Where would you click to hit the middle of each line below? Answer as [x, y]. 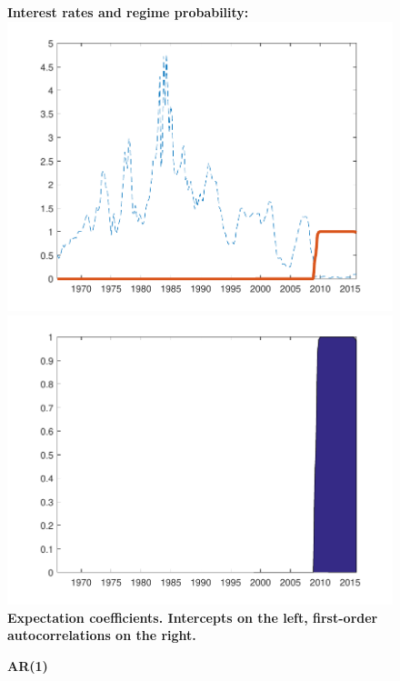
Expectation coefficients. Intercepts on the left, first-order [193, 617]
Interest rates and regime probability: [128, 12]
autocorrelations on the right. [102, 635]
